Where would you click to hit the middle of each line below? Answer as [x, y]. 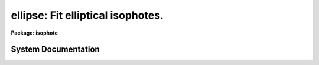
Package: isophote [35, 33]
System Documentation [55, 49]
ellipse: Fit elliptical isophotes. [87, 15]
